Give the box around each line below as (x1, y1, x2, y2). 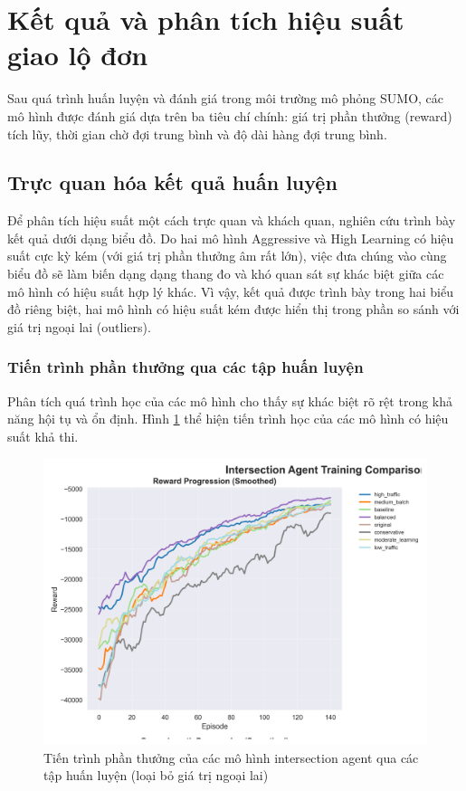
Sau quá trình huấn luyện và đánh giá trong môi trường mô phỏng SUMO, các (7, 89, 444, 108)
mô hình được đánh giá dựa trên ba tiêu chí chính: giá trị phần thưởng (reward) (7, 106, 452, 125)
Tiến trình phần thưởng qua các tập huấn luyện (7, 356, 364, 378)
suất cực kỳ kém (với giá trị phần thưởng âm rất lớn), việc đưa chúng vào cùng (7, 246, 447, 265)
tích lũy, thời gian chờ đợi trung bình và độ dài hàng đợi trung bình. (7, 124, 387, 143)
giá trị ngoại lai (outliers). (7, 317, 151, 336)
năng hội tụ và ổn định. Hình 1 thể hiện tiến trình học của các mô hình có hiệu (7, 409, 449, 428)
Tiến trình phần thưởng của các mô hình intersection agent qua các (43, 748, 419, 767)
